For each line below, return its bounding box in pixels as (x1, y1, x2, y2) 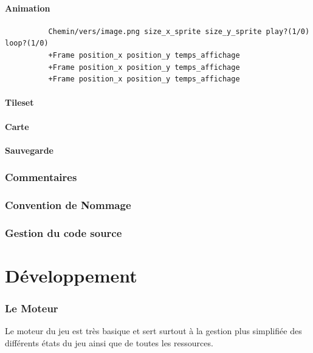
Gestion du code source (5, 225, 122, 240)
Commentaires (5, 170, 77, 185)
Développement (5, 263, 137, 288)
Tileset (5, 96, 34, 109)
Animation (5, 1, 50, 14)
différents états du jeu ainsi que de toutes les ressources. (5, 337, 213, 349)
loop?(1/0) (5, 39, 49, 48)
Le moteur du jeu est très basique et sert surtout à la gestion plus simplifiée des (5, 324, 302, 337)
